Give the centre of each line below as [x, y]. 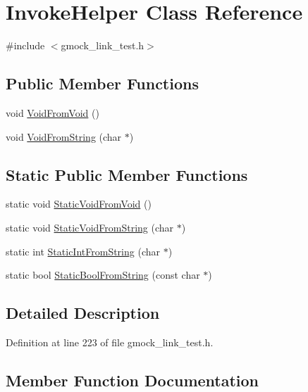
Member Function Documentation [133, 380]
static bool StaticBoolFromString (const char [103, 275]
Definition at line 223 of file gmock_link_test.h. [110, 342]
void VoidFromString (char [64, 136]
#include [25, 45]
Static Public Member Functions [127, 174]
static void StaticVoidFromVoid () [79, 204]
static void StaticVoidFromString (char [90, 227]
